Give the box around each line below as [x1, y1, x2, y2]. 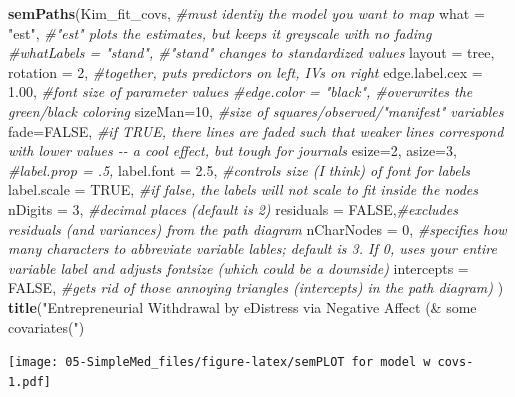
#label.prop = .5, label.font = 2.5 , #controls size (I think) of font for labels [8, 159, 471, 180]
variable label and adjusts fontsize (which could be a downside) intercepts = [8, 257, 469, 278]
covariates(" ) [8, 316, 85, 337]
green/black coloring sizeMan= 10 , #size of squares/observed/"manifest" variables [8, 100, 504, 121]
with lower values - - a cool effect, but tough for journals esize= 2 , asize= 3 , [8, 140, 457, 161]
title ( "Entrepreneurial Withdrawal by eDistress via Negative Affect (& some [8, 296, 477, 317]
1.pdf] [8, 374, 51, 389]
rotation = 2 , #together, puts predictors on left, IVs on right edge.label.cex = [8, 61, 483, 82]
